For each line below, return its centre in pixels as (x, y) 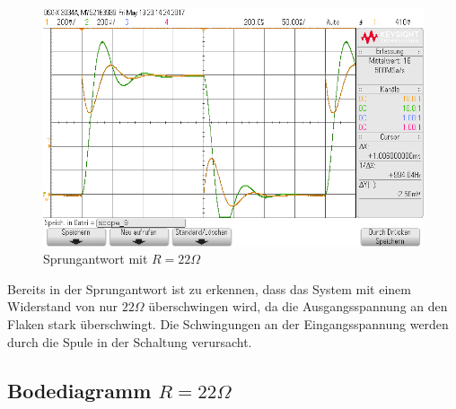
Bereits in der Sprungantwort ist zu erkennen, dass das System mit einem (209, 288)
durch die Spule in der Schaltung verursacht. (130, 341)
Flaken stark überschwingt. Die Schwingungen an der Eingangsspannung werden (228, 323)
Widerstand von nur (63, 306)
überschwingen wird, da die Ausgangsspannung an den (298, 306)
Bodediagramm (79, 390)
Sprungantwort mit (96, 259)
